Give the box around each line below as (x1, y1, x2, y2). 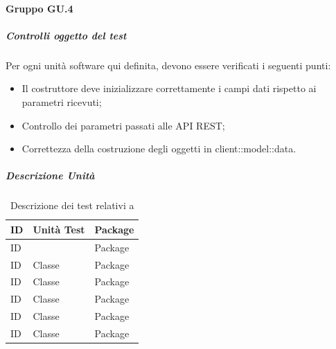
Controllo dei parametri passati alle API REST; (21, 118, 225, 132)
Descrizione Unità (6, 168, 95, 183)
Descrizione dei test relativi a (10, 198, 134, 213)
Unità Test (33, 222, 85, 236)
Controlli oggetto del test (6, 28, 127, 42)
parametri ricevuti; (21, 94, 102, 109)
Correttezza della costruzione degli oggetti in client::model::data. (21, 141, 297, 156)
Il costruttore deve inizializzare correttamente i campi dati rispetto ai (21, 81, 317, 96)
